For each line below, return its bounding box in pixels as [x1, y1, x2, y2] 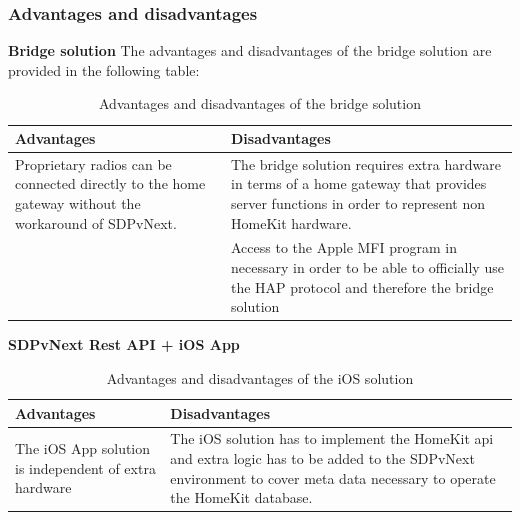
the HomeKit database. [170, 487, 313, 508]
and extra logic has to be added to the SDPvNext [170, 447, 475, 468]
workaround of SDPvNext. [15, 212, 177, 233]
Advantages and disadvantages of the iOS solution [106, 367, 414, 388]
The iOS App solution [15, 438, 151, 459]
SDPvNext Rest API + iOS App [8, 334, 240, 355]
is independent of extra [15, 457, 156, 478]
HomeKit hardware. [231, 212, 352, 233]
